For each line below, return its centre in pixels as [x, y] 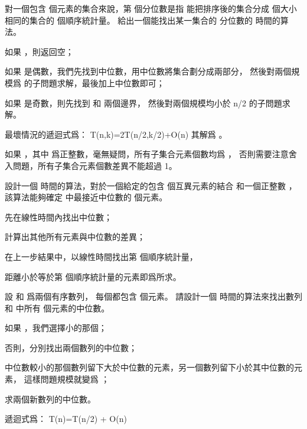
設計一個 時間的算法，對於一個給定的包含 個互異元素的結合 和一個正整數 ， [151, 185]
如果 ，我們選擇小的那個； [56, 328]
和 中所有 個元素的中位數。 [57, 308]
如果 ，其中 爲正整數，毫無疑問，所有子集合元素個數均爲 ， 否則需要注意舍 [151, 154]
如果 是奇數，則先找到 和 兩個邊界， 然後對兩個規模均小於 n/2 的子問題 [143, 103]
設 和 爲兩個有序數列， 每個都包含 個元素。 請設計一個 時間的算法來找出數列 [153, 296]
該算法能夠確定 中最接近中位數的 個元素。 [86, 197]
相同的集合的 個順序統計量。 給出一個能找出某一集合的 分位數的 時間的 [143, 20]
